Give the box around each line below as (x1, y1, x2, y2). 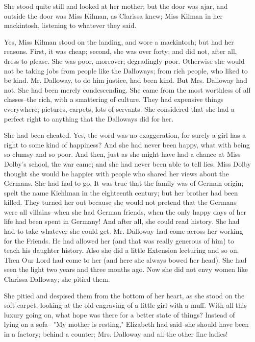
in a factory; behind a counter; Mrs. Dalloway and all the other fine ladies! (4, 329, 228, 339)
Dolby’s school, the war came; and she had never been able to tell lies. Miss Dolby (4, 158, 251, 169)
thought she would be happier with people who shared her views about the (4, 168, 229, 178)
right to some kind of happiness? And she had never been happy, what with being (4, 139, 250, 149)
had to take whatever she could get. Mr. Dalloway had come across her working (4, 226, 243, 236)
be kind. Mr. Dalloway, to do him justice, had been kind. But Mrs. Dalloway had (4, 75, 247, 85)
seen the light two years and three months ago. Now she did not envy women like (4, 264, 248, 274)
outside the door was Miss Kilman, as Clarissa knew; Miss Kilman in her (4, 10, 223, 21)
